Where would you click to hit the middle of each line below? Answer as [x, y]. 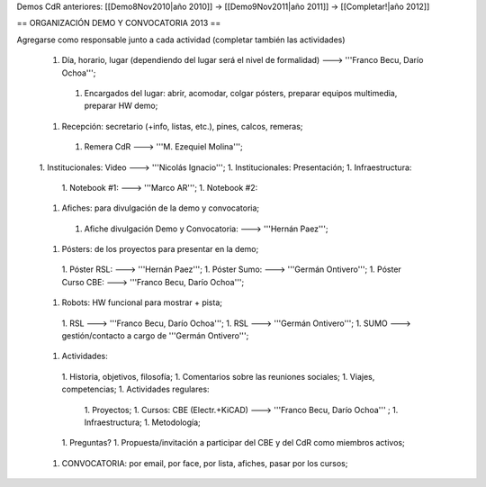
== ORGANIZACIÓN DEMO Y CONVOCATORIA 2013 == [119, 23]
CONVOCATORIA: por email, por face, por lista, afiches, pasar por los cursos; [205, 463]
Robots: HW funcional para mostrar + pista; [142, 302]
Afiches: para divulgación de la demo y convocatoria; [161, 208]
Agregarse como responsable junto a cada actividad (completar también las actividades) [181, 40]
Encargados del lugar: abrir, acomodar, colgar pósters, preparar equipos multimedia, [241, 93]
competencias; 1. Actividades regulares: [136, 389]
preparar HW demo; [121, 106]
